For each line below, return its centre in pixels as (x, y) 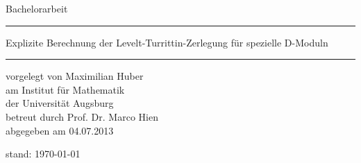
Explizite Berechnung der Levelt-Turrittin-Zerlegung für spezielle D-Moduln (167, 42)
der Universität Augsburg (60, 103)
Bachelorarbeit (37, 8)
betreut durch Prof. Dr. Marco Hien (82, 116)
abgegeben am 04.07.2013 (60, 130)
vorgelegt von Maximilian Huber (75, 76)
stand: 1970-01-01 (43, 154)
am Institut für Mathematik (65, 89)
